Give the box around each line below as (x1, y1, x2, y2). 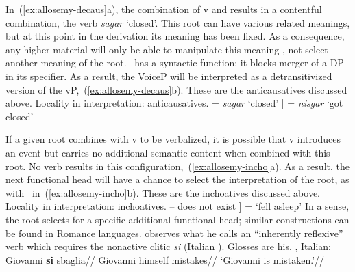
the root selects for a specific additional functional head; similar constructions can (5, 212, 350, 226)
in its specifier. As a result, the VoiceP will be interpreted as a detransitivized (5, 68, 332, 83)
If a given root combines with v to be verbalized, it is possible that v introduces (5, 132, 341, 146)
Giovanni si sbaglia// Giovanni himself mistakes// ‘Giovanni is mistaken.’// (5, 252, 325, 267)
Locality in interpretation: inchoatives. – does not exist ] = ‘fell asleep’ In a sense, (5, 199, 350, 213)
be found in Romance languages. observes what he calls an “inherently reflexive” (5, 226, 343, 240)
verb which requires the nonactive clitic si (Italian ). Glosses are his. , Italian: (5, 239, 331, 254)
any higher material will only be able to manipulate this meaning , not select (5, 42, 328, 56)
